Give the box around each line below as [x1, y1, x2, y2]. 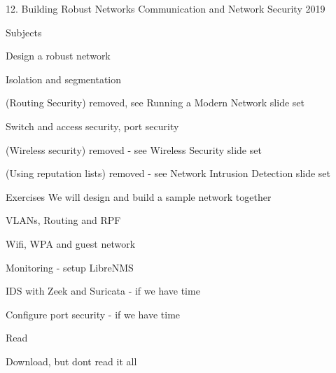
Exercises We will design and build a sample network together [6, 189, 272, 204]
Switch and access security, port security [6, 118, 179, 133]
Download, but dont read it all [6, 353, 137, 368]
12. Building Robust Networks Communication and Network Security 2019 [6, 1, 325, 15]
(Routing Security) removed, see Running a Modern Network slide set [6, 95, 304, 110]
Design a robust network [6, 48, 111, 63]
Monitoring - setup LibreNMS [6, 260, 134, 274]
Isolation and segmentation [6, 71, 122, 86]
